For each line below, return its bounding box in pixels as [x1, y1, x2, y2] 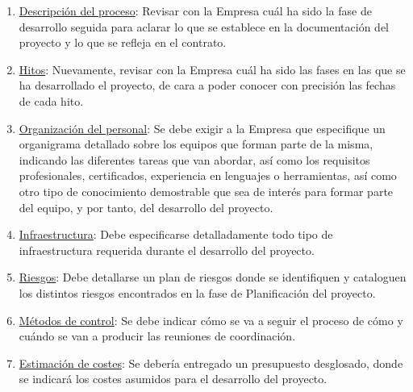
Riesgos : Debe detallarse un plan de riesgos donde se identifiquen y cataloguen [19, 269, 407, 286]
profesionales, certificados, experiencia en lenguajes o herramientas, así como [19, 167, 397, 184]
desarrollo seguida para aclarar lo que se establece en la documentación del [19, 18, 389, 35]
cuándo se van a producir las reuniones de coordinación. [19, 327, 296, 344]
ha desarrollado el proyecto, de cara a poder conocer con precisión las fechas [19, 77, 396, 94]
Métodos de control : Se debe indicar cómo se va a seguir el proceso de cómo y [19, 311, 403, 328]
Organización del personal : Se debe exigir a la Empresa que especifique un [19, 119, 386, 136]
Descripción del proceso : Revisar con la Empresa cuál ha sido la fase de [19, 2, 372, 19]
